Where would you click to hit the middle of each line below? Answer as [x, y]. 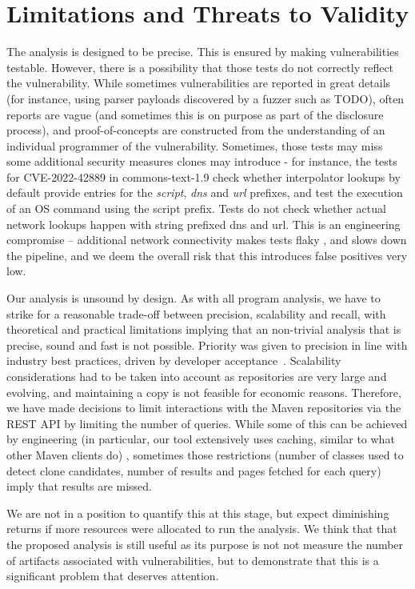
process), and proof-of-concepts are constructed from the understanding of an [196, 130]
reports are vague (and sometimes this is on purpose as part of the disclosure [195, 114]
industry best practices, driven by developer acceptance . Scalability [174, 361]
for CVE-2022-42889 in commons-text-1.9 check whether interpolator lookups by [204, 176]
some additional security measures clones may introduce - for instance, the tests [202, 161]
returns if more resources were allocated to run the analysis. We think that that [202, 529]
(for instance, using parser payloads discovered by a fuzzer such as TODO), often [206, 98]
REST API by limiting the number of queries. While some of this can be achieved [207, 423]
